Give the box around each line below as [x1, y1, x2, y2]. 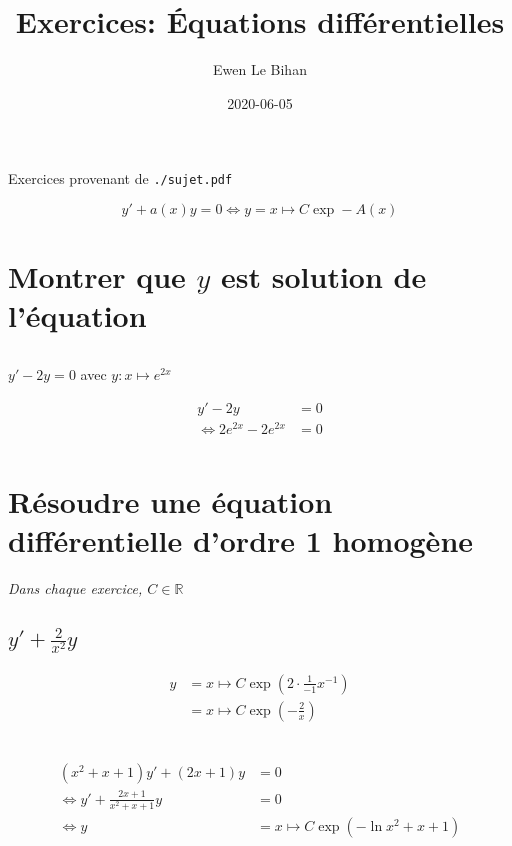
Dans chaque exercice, [8, 578, 143, 598]
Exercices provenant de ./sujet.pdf [8, 168, 233, 189]
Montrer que [8, 256, 186, 297]
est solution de [221, 256, 427, 297]
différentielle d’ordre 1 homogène [8, 520, 474, 561]
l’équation [8, 295, 147, 336]
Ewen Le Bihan [213, 59, 307, 80]
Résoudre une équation [8, 480, 333, 521]
